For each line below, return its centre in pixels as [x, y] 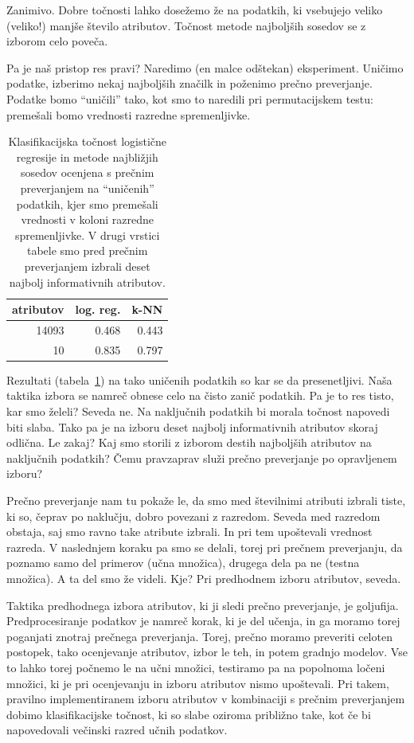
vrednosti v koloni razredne [88, 219]
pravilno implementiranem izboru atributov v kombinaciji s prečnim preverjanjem [206, 699]
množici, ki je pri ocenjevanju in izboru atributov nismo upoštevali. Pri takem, [198, 683]
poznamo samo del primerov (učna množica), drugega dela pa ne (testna [183, 563]
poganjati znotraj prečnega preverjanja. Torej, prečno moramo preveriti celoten [199, 636]
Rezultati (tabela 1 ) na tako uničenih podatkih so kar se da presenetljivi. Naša [199, 379]
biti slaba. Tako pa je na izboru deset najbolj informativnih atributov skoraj [192, 426]
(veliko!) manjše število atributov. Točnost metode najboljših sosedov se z [186, 25]
